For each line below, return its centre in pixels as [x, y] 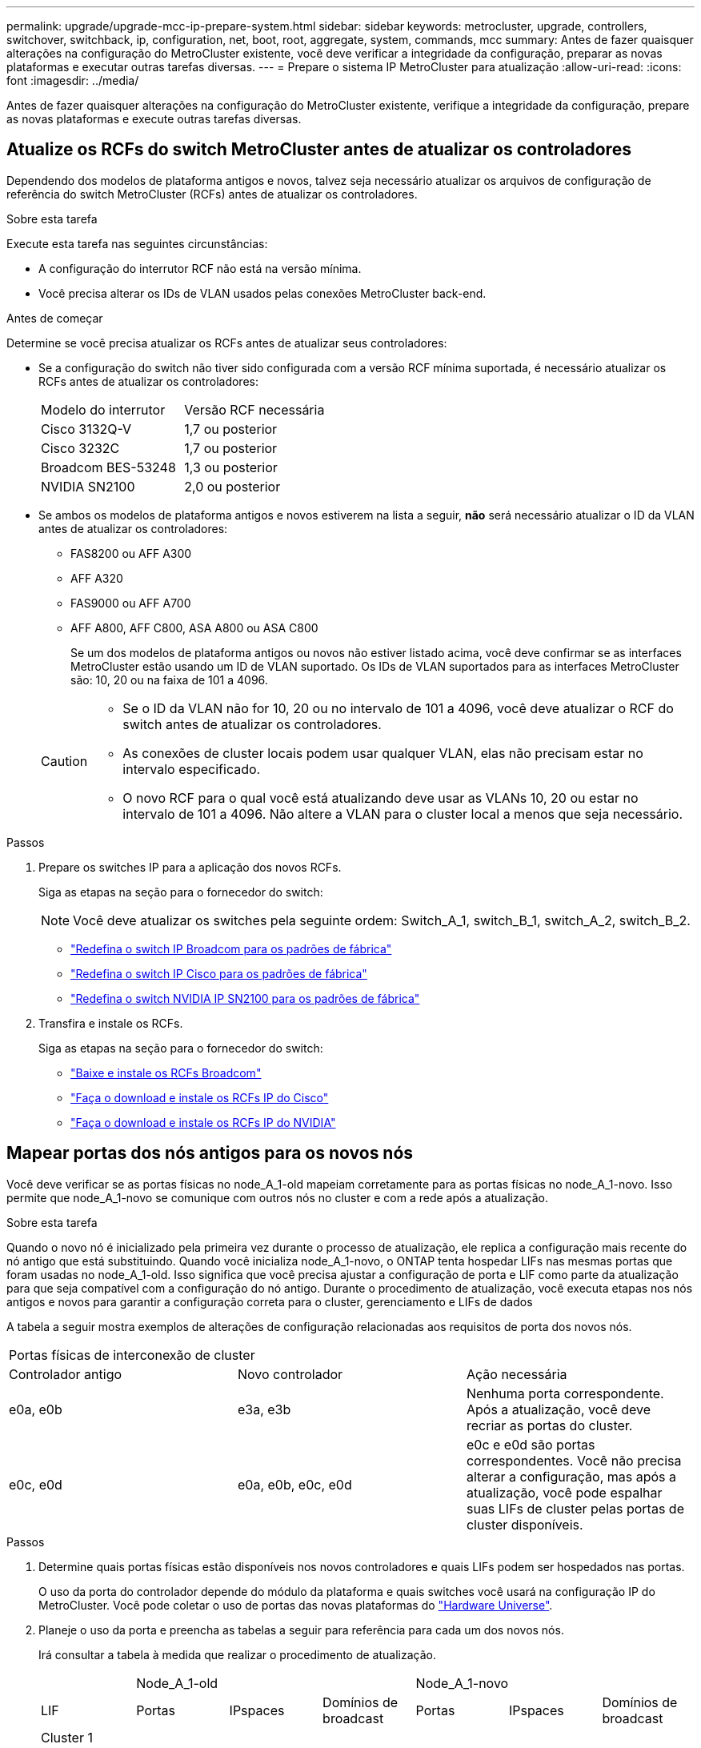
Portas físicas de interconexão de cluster [132, 1355]
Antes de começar [55, 318]
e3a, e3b [264, 1409]
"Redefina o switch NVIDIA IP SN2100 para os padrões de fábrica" [245, 998]
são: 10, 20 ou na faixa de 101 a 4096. [169, 680]
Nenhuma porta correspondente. [565, 1393]
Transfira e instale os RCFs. [111, 1023]
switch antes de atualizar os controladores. [252, 724]
